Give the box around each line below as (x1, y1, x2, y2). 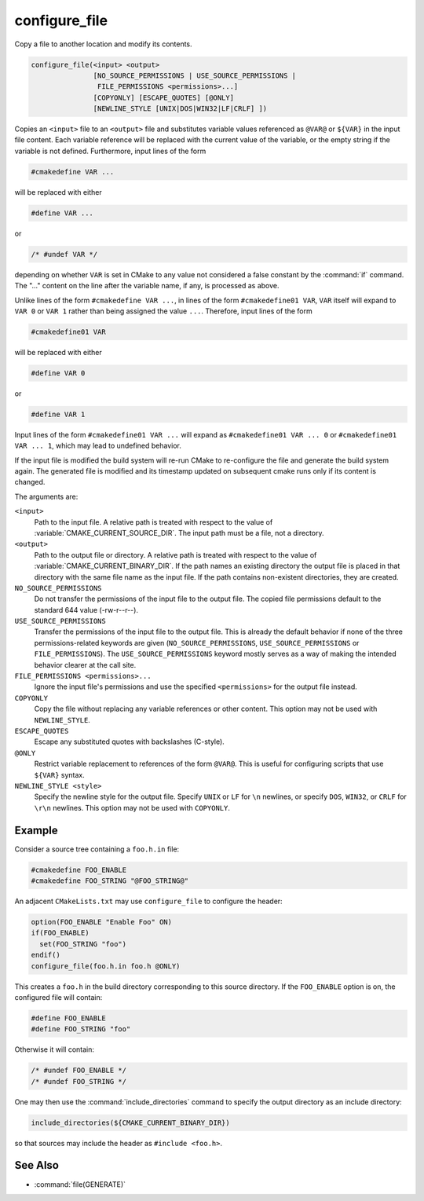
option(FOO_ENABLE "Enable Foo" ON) (31, 917, 173, 926)
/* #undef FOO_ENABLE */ (31, 1066, 127, 1075)
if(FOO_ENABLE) (31, 928, 90, 938)
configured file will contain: (14, 992, 103, 1001)
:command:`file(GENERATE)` (34, 1179, 126, 1189)
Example (14, 823, 58, 837)
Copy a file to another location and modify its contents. (14, 39, 192, 49)
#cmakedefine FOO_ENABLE (31, 865, 127, 874)
